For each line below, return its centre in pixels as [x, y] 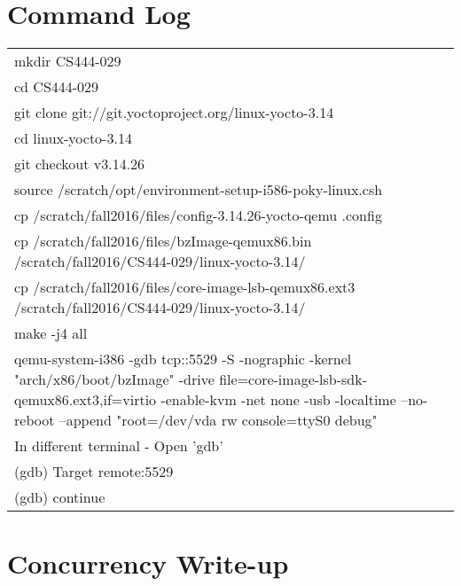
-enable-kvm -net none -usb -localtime [278, 400]
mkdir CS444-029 [68, 61]
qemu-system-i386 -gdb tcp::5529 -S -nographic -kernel [183, 359]
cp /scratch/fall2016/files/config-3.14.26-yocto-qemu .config [198, 215]
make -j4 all [51, 333]
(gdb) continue [60, 497]
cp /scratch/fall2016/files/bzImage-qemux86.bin [163, 241]
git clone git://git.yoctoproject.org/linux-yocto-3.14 [174, 113]
